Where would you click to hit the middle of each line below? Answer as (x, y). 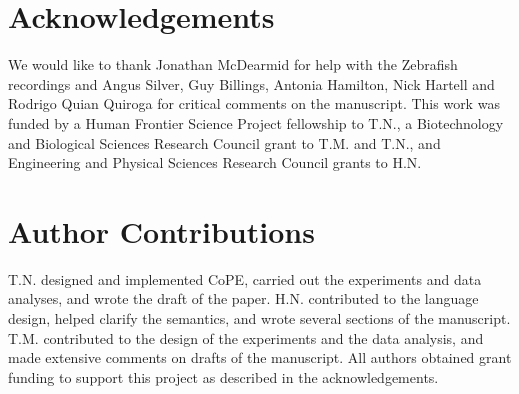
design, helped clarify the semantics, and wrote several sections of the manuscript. (259, 318)
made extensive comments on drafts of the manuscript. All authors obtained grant (260, 357)
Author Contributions (161, 230)
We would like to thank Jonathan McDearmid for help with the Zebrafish (233, 64)
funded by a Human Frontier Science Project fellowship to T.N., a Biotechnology (256, 122)
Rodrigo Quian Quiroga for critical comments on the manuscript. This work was (254, 103)
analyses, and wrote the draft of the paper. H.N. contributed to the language (243, 298)
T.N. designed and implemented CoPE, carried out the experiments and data (245, 278)
